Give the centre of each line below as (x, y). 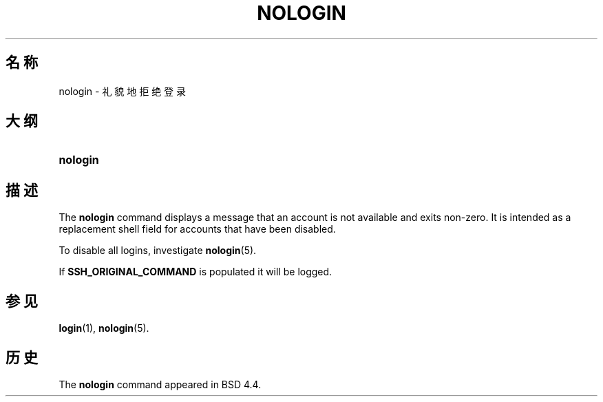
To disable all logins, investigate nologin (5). (158, 251)
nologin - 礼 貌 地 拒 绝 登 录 (123, 91)
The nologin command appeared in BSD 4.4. (160, 384)
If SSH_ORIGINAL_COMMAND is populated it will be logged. (195, 272)
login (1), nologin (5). (104, 328)
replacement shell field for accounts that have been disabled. (197, 229)
